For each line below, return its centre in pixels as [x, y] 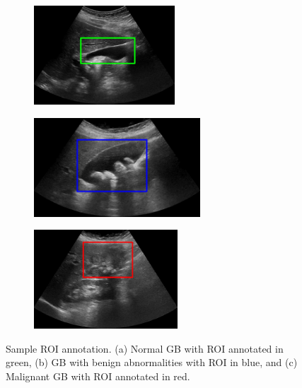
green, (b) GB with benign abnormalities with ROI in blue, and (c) [152, 362]
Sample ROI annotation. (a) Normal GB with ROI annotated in [145, 348]
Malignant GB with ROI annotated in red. [98, 376]
